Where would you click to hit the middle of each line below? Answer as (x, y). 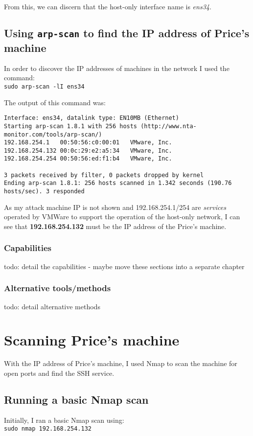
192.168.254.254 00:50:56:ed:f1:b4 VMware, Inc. (88, 159)
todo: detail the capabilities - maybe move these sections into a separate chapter (124, 266)
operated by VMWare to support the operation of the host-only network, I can (122, 217)
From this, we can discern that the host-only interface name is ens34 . (108, 6)
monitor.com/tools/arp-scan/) (53, 134)
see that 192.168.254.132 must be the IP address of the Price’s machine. (115, 226)
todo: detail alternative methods (52, 306)
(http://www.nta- (169, 126)
